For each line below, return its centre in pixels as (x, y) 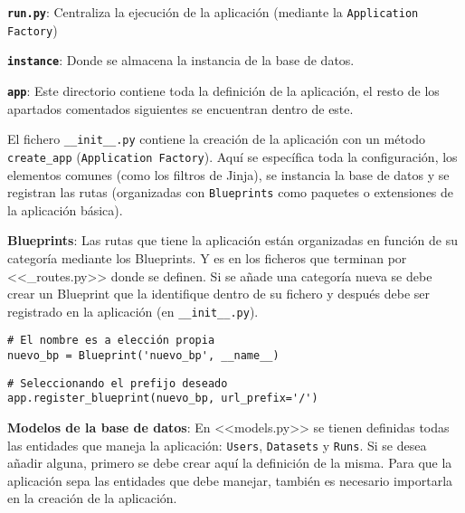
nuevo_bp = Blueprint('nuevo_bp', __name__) (143, 356)
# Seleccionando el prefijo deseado (118, 383)
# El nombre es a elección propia (111, 341)
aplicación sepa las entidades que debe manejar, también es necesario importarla (230, 480)
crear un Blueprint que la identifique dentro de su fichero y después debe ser (219, 294)
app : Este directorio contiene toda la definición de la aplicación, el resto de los (223, 90)
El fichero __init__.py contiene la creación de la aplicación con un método (217, 139)
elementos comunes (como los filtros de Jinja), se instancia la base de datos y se (228, 174)
